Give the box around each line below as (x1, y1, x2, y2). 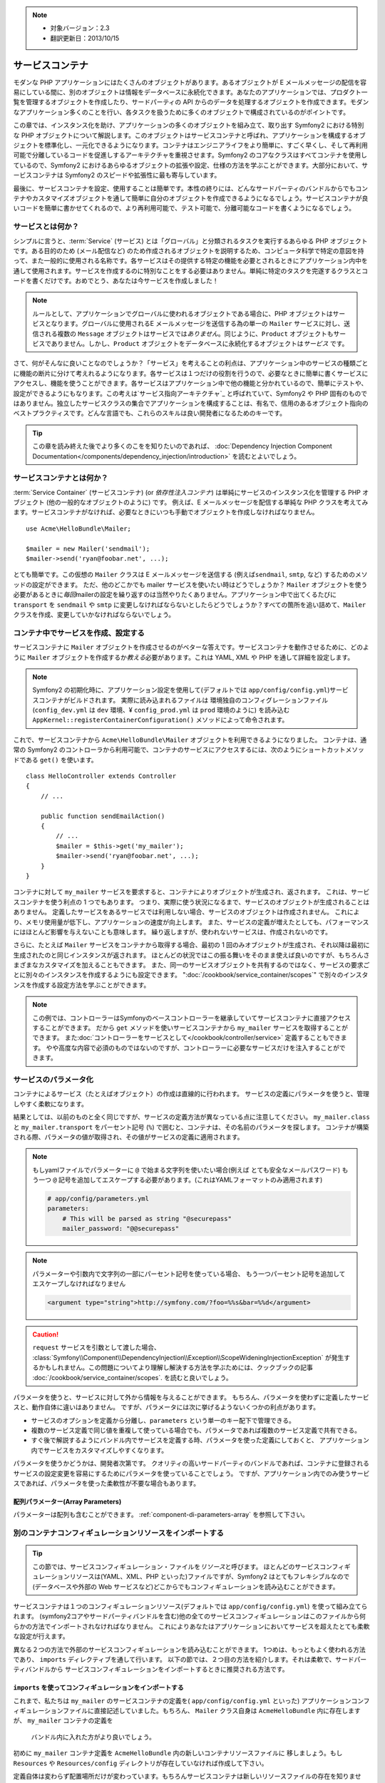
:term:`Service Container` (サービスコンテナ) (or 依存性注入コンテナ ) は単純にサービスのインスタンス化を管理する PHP (13, 488, 361, 496)
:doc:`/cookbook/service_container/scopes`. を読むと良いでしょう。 (32, 1373, 232, 1381)
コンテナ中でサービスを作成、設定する (13, 628, 145, 638)
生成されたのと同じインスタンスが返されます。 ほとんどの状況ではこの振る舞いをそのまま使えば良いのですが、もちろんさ (13, 951, 370, 959)
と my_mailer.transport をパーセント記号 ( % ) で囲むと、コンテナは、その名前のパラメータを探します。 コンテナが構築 (13, 1123, 370, 1131)
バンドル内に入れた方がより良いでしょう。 (31, 1732, 156, 1741)
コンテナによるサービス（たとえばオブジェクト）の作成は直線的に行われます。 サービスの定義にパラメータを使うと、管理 (13, 1090, 370, 1098)
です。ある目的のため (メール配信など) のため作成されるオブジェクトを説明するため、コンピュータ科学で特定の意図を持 (13, 246, 364, 255)
